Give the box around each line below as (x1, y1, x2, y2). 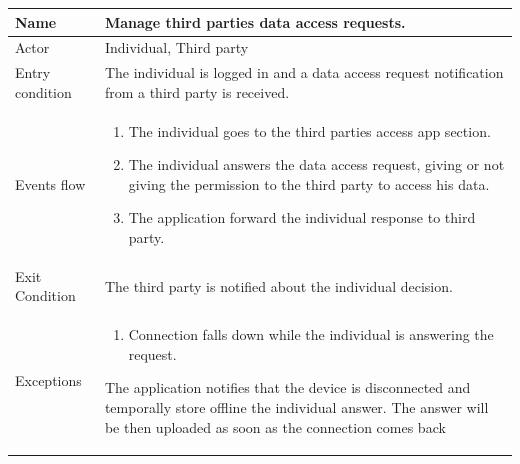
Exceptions (15, 370, 82, 391)
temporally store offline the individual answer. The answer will (104, 397, 489, 418)
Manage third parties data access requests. (104, 11, 406, 32)
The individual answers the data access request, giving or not (128, 154, 505, 175)
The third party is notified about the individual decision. (104, 275, 453, 296)
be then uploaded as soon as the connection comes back (104, 416, 446, 437)
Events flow (15, 173, 86, 194)
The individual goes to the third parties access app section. (128, 120, 491, 141)
